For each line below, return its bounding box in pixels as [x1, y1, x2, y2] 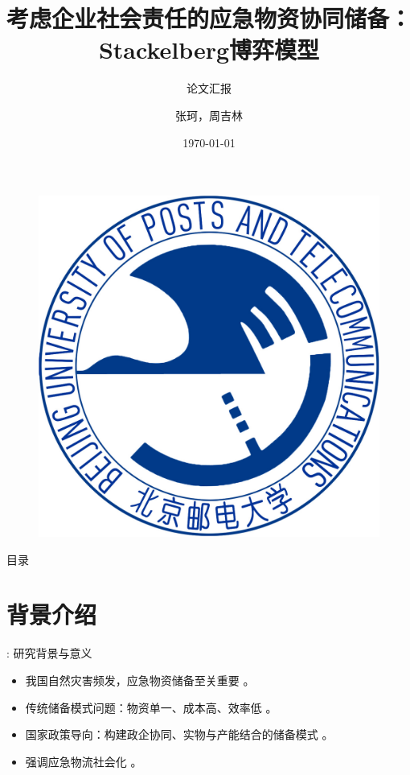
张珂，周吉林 [175, 106, 243, 123]
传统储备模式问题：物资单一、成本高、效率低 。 [25, 699, 277, 715]
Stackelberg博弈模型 [98, 33, 320, 66]
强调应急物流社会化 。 [25, 752, 142, 769]
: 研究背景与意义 [6, 645, 92, 662]
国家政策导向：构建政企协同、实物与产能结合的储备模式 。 [25, 726, 334, 743]
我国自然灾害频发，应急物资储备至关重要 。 [25, 672, 255, 688]
